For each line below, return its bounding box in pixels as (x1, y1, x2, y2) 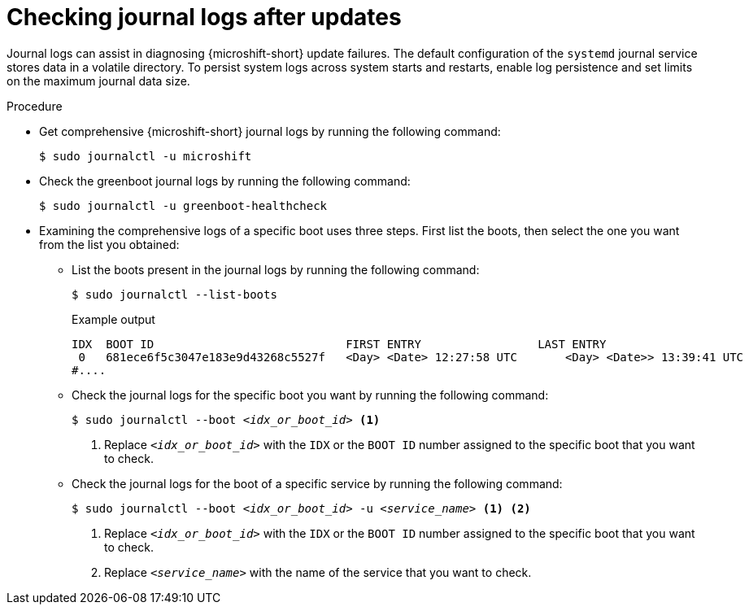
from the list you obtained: (39, 237, 180, 251)
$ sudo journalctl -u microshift (39, 149, 252, 163)
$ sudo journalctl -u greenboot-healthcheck (39, 199, 328, 212)
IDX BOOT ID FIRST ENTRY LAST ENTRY (72, 337, 607, 351)
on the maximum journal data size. (7, 73, 190, 88)
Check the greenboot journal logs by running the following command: (39, 173, 411, 188)
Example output (72, 312, 155, 326)
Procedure (7, 98, 63, 113)
